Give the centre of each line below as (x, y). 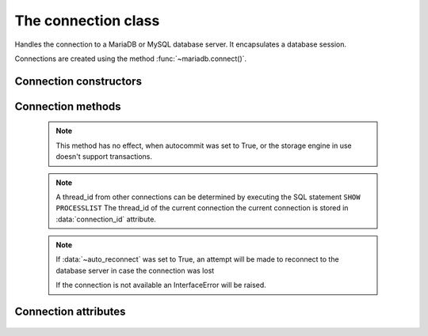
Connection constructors (78, 81)
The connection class (87, 21)
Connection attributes (70, 312)
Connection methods (68, 106)
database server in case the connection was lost (135, 270)
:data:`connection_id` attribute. (106, 219)
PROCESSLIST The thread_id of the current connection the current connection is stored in (202, 208)
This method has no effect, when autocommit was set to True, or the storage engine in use (204, 145)
